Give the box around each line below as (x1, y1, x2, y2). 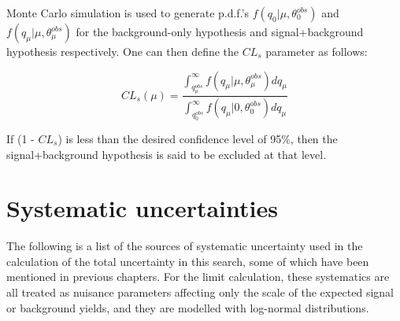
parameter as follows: (265, 43, 368, 59)
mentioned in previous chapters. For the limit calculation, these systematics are (6, 268, 390, 285)
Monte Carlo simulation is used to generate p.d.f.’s (6, 5, 249, 20)
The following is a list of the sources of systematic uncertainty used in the (6, 238, 363, 254)
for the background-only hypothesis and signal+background (76, 24, 364, 39)
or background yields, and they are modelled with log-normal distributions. (6, 299, 369, 315)
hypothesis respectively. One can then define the (6, 43, 239, 59)
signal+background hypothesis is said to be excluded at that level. (6, 146, 327, 162)
